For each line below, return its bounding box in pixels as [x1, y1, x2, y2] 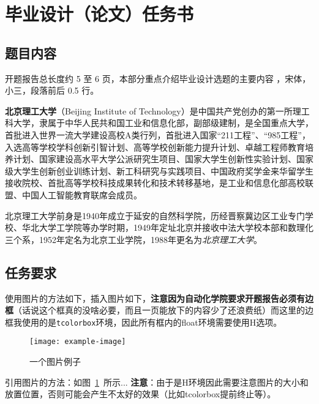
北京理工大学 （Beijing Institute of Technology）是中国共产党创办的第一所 [5, 104, 293, 117]
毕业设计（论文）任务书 [5, 1, 194, 26]
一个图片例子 [29, 355, 81, 367]
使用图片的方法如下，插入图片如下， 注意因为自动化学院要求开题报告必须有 [5, 291, 305, 304]
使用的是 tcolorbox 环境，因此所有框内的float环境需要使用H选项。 [21, 315, 282, 328]
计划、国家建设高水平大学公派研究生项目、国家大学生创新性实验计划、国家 [13, 152, 313, 165]
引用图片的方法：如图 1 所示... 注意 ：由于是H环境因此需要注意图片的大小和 [5, 375, 309, 388]
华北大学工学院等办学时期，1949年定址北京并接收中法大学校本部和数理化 [21, 221, 313, 234]
